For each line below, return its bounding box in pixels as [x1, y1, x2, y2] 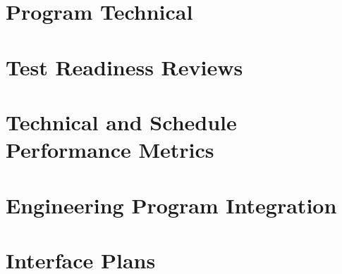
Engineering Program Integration [6, 190, 337, 219]
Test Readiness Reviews [6, 52, 243, 81]
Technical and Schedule [6, 107, 237, 136]
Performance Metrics [6, 135, 214, 164]
